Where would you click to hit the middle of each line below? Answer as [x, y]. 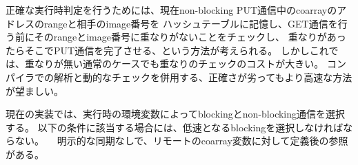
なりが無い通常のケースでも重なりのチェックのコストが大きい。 [179, 64]
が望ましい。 [34, 90]
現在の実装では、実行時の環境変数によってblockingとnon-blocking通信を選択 [176, 114]
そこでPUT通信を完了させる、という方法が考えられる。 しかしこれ [177, 50]
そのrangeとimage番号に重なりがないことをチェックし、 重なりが [180, 37]
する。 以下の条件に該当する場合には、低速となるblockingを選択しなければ [175, 127]
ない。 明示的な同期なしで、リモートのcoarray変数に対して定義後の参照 [181, 141]
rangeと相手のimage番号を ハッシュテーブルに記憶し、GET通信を [191, 23]
